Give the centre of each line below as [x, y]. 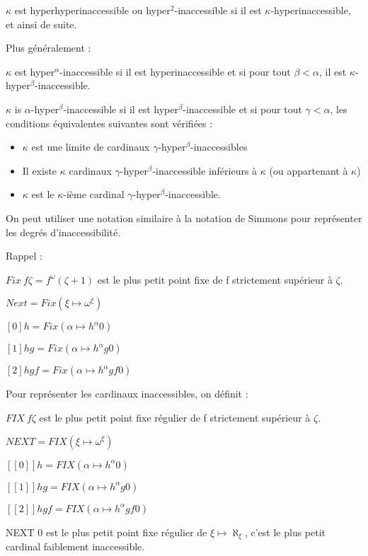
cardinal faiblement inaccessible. [75, 546]
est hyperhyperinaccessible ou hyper [92, 10]
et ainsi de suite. [41, 24]
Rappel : [24, 256]
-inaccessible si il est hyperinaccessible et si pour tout [175, 71]
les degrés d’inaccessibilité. [63, 232]
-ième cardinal [94, 194]
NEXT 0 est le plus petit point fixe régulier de [107, 532]
